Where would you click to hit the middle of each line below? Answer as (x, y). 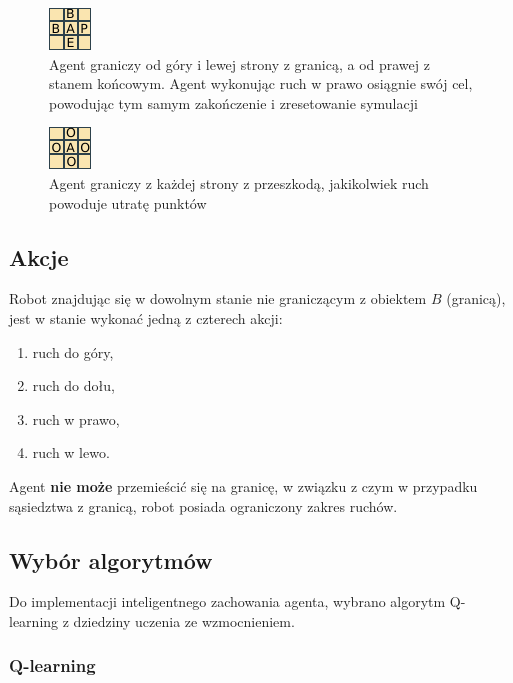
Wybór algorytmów (111, 559)
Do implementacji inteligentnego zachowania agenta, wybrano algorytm (227, 601)
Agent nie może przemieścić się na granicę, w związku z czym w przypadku (243, 485)
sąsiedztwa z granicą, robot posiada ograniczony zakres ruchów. (203, 505)
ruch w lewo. (71, 452)
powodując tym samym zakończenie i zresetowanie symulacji (233, 102)
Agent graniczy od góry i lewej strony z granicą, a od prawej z (239, 63)
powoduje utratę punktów (128, 202)
